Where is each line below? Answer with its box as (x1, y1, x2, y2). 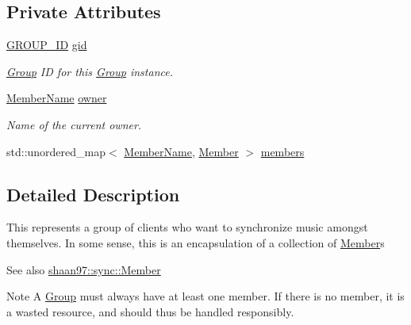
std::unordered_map (6, 143, 106, 159)
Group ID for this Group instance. (6, 63, 173, 79)
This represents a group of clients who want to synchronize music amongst (6, 219, 368, 235)
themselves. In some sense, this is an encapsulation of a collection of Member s (6, 234, 385, 250)
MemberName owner (6, 90, 107, 106)
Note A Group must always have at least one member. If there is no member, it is (6, 288, 405, 304)
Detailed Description (6, 182, 180, 206)
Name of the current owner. (6, 116, 142, 132)
